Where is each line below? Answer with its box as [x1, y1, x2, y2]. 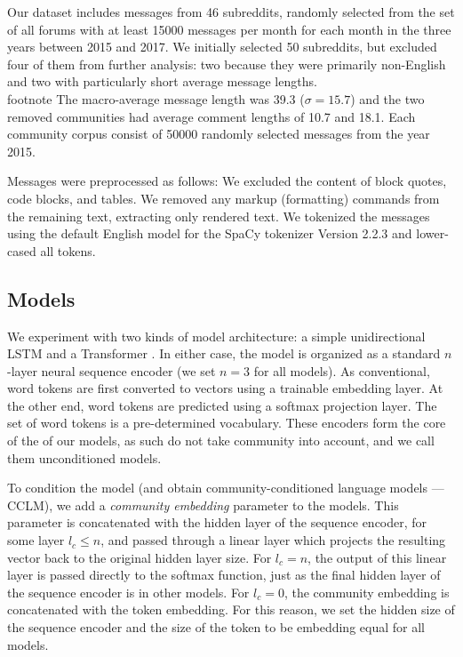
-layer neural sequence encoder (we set [7, 361, 216, 380]
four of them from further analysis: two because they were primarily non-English [7, 54, 446, 73]
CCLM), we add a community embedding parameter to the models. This [7, 495, 399, 514]
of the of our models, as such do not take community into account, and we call [7, 431, 435, 450]
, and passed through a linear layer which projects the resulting [100, 531, 446, 549]
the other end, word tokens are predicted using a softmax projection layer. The [7, 396, 437, 414]
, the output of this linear [307, 548, 447, 566]
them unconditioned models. [7, 448, 162, 467]
